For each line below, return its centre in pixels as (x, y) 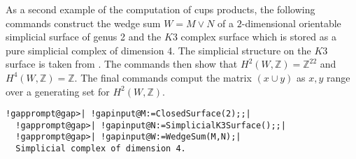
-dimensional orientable (291, 23)
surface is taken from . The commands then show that (122, 64)
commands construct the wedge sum (83, 23)
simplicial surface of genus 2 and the (84, 37)
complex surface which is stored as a (258, 37)
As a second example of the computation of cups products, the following (161, 9)
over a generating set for (58, 91)
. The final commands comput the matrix (163, 77)
